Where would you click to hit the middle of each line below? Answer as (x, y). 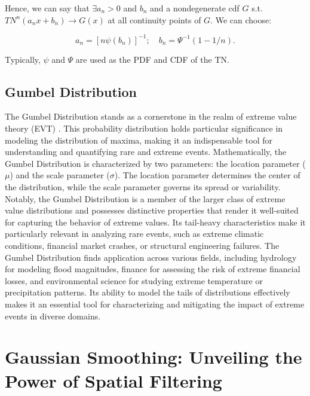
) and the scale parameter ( (60, 175)
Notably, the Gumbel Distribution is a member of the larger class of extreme (145, 198)
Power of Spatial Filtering (113, 380)
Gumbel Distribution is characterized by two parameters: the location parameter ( (155, 163)
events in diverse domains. (53, 316)
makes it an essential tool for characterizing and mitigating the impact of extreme (155, 304)
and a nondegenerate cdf (195, 8)
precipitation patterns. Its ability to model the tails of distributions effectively (148, 292)
